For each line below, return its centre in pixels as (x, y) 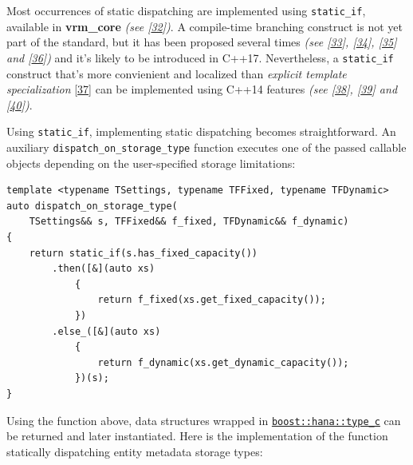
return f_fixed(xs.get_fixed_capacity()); (212, 300)
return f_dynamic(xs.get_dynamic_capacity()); (223, 362)
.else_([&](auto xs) (106, 331)
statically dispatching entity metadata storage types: (135, 451)
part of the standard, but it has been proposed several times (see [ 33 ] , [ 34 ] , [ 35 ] (202, 42)
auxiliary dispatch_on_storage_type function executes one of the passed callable (206, 147)
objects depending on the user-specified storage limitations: (151, 163)
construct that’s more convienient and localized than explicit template (177, 73)
